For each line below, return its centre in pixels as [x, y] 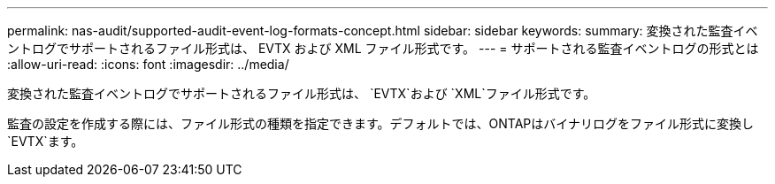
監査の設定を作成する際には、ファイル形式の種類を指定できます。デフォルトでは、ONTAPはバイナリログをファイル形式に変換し [381, 123]
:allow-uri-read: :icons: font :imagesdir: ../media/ [148, 64]
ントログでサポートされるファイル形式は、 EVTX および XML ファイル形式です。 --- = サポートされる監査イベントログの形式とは [383, 48]
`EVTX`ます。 [46, 141]
